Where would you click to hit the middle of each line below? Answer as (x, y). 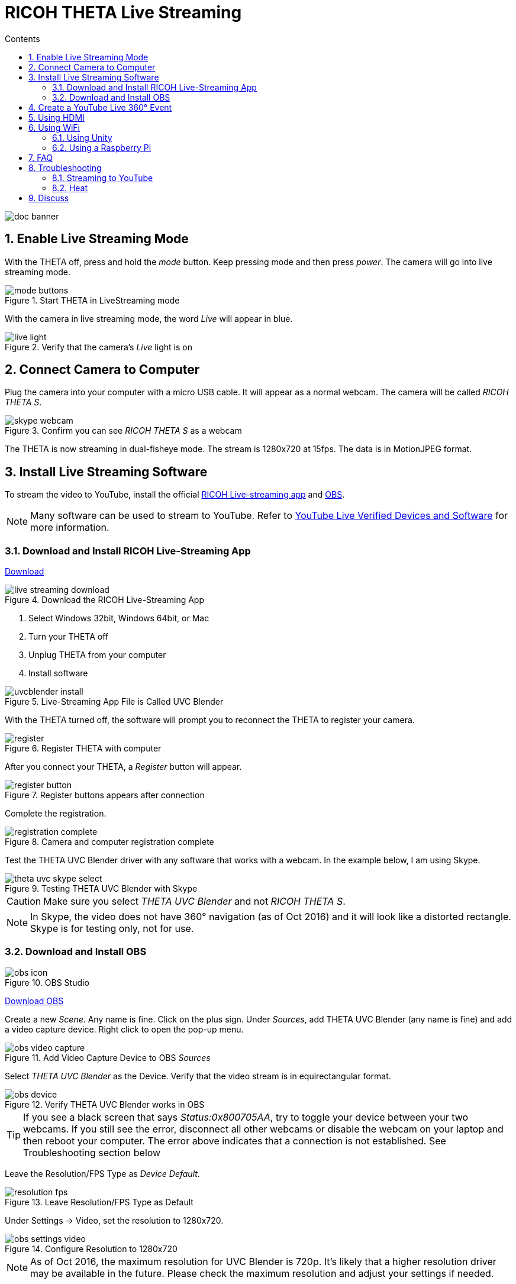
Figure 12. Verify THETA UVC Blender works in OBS (105, 1104)
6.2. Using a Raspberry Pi (102, 147)
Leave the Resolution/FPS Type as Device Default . (102, 1173)
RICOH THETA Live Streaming (123, 12)
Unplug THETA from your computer (97, 655)
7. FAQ (41, 157)
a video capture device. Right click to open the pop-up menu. (124, 1029)
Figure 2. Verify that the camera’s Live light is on (99, 347)
